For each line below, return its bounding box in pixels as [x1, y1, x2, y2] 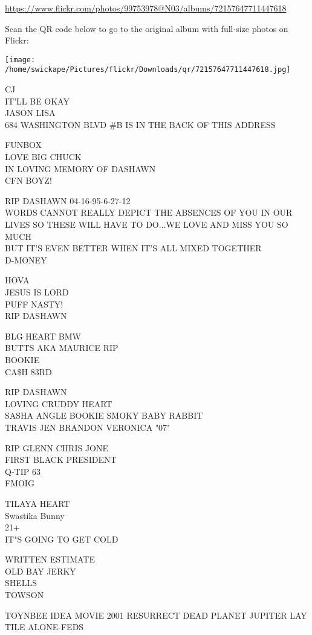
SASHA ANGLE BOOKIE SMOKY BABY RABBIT [5, 409, 203, 422]
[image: [5, 55, 36, 64]
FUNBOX [5, 138, 42, 151]
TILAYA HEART [5, 497, 70, 509]
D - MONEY [5, 253, 47, 266]
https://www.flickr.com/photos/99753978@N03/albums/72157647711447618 [5, 2, 287, 14]
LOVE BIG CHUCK [5, 150, 82, 163]
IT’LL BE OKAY [5, 94, 70, 107]
